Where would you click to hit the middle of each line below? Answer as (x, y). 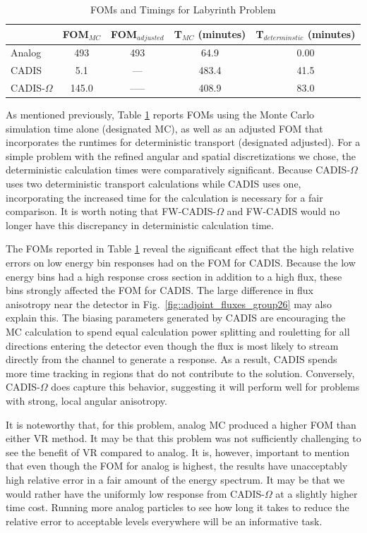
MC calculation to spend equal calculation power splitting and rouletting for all (178, 331)
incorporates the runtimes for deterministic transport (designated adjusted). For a (183, 142)
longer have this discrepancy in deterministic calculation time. (140, 225)
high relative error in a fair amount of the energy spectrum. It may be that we (175, 479)
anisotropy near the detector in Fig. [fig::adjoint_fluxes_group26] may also (169, 304)
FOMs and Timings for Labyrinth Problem (183, 9)
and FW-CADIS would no (283, 211)
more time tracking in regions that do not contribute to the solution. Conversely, (180, 373)
